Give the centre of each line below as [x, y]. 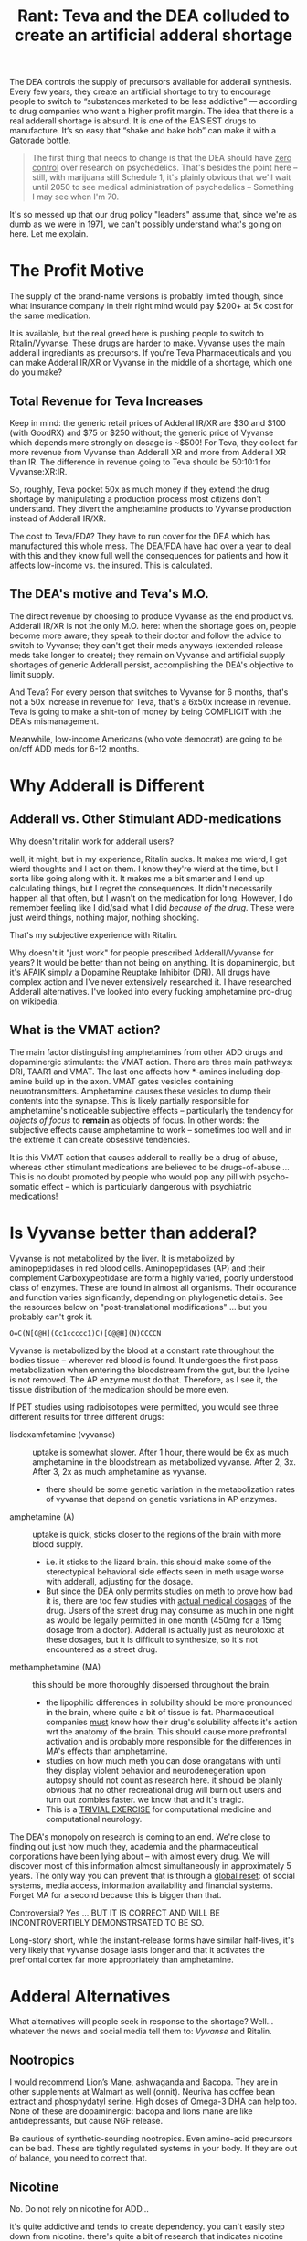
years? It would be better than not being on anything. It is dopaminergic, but [152, 962]
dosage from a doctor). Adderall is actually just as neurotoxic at [165, 1629]
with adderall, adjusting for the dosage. [119, 1581]
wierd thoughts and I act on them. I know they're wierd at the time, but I [144, 869]
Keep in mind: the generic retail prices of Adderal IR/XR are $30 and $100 [148, 422]
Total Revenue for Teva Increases [106, 401]
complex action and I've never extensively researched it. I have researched [151, 982]
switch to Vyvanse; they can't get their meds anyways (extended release [146, 645]
